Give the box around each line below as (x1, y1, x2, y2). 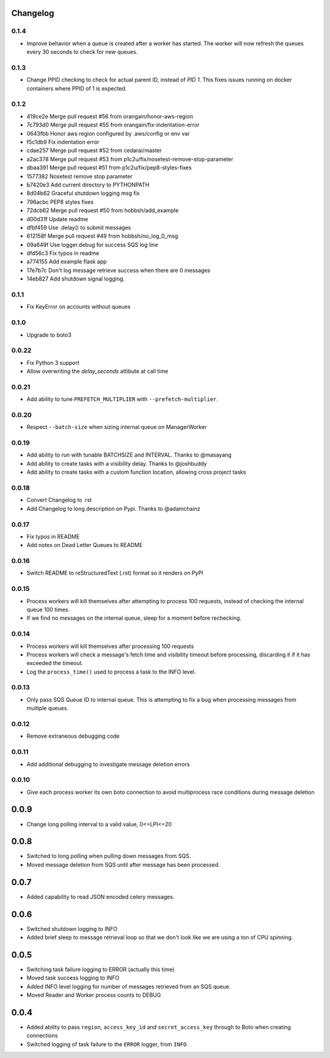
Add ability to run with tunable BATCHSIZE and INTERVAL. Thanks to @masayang (26, 451, 232, 458)
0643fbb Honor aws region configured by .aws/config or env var (26, 130, 190, 137)
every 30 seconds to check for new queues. (26, 48, 138, 56)
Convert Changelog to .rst (26, 496, 92, 504)
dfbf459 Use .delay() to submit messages (26, 224, 131, 231)
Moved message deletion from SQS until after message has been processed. (26, 861, 220, 868)
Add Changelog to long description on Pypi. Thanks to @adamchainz (26, 505, 201, 512)
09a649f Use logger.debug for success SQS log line (26, 241, 158, 248)
